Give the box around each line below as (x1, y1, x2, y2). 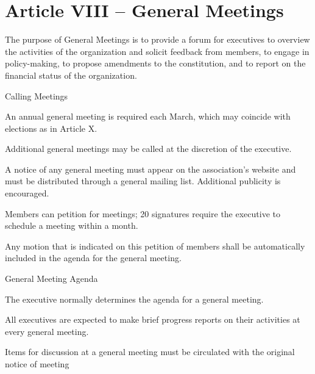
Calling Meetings (5, 89, 68, 102)
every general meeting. (5, 325, 89, 337)
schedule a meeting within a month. (5, 219, 138, 232)
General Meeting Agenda (5, 272, 98, 285)
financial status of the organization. (5, 68, 137, 81)
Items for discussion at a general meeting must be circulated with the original (5, 345, 295, 358)
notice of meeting (5, 358, 69, 370)
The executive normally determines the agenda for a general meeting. (5, 292, 264, 305)
